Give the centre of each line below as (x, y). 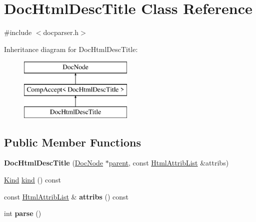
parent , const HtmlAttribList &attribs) (169, 163)
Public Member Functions (72, 142)
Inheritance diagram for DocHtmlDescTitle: (71, 49)
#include (18, 32)
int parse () (23, 213)
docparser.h (61, 32)
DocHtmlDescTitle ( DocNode (54, 163)
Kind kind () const (33, 180)
